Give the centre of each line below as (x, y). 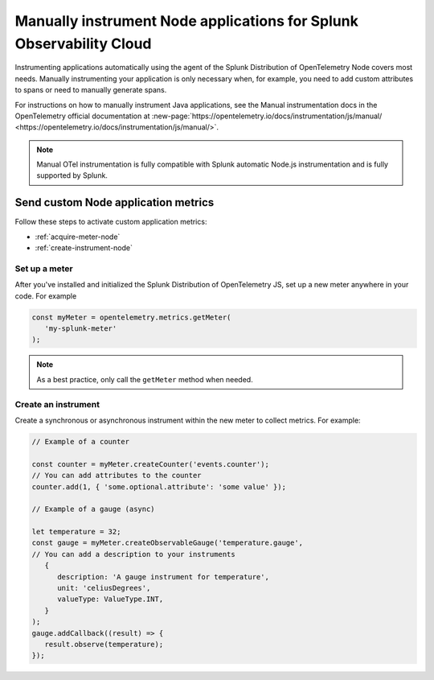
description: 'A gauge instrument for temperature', (163, 577)
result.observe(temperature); (104, 644)
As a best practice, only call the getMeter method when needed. (145, 379)
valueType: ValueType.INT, (111, 599)
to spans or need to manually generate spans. (91, 90)
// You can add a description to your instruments (134, 554)
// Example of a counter (81, 441)
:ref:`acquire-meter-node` (78, 237)
